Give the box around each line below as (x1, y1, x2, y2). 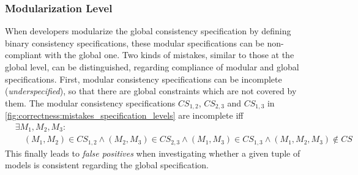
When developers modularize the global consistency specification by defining (5, 24, 291, 37)
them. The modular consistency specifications (5, 96, 176, 109)
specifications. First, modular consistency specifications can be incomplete (5, 72, 282, 85)
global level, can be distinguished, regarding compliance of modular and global (5, 61, 299, 73)
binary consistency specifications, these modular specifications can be (5, 36, 264, 49)
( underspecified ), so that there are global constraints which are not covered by (5, 84, 297, 97)
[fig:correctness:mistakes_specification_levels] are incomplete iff (5, 109, 244, 122)
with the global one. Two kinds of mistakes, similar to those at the (44, 48, 294, 61)
